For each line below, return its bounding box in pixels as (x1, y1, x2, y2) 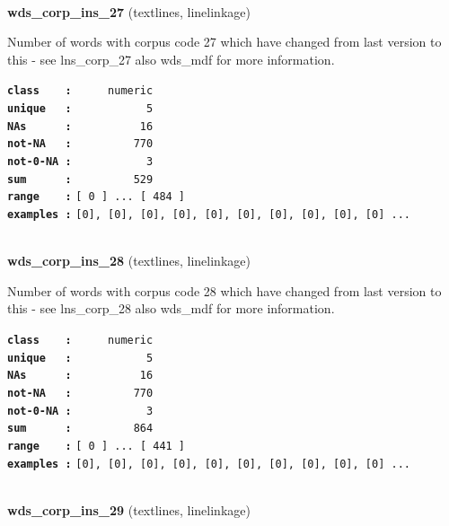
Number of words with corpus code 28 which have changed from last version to (7, 281, 442, 300)
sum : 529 (7, 172, 154, 186)
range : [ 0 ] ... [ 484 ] (7, 190, 186, 204)
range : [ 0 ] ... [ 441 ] (7, 439, 186, 452)
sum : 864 (7, 422, 154, 435)
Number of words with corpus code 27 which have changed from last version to (7, 32, 442, 51)
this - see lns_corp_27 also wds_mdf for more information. (7, 49, 335, 68)
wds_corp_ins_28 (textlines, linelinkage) (7, 251, 251, 270)
